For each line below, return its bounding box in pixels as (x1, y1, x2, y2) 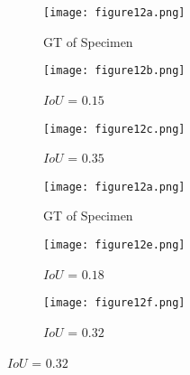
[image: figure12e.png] (43, 239, 185, 251)
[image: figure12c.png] (43, 122, 185, 136)
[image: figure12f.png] (43, 296, 185, 310)
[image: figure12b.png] (43, 64, 185, 78)
